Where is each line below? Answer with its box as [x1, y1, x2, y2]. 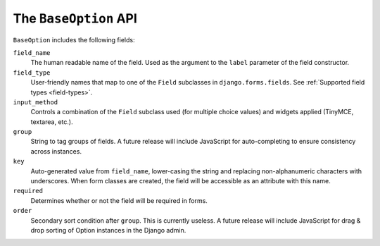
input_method [13, 98, 58, 106]
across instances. [30, 147, 82, 155]
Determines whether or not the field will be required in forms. [30, 196, 208, 204]
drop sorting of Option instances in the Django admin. [30, 226, 186, 234]
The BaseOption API [13, 11, 137, 26]
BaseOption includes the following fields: [13, 35, 135, 44]
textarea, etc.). [30, 117, 73, 126]
